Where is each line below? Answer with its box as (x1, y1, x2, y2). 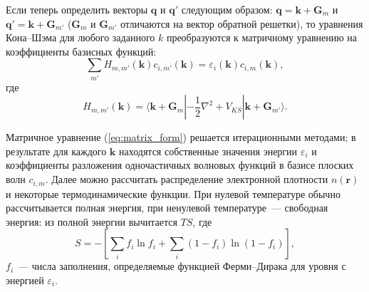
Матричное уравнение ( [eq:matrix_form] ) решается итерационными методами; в (6, 130, 356, 145)
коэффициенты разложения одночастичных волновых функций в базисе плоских (6, 157, 354, 172)
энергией (6, 272, 44, 287)
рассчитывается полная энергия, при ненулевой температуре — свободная (6, 200, 328, 215)
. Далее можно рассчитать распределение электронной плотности (45, 172, 328, 187)
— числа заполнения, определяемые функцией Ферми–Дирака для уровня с (19, 259, 346, 273)
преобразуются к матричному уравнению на (166, 30, 358, 45)
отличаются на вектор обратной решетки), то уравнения (120, 16, 363, 31)
